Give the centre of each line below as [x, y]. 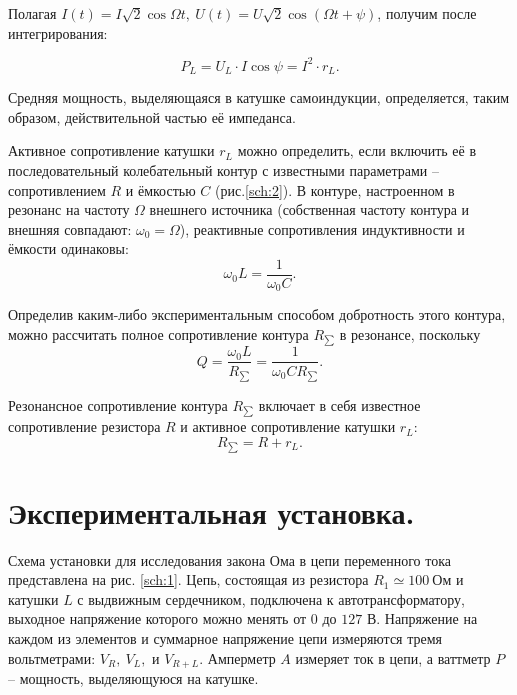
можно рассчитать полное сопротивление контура [158, 334]
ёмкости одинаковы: [68, 248]
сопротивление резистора [84, 426]
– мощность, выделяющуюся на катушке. [133, 678]
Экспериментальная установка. [211, 511]
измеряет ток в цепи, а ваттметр [393, 657]
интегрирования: [58, 32]
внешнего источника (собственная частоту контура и [309, 209]
